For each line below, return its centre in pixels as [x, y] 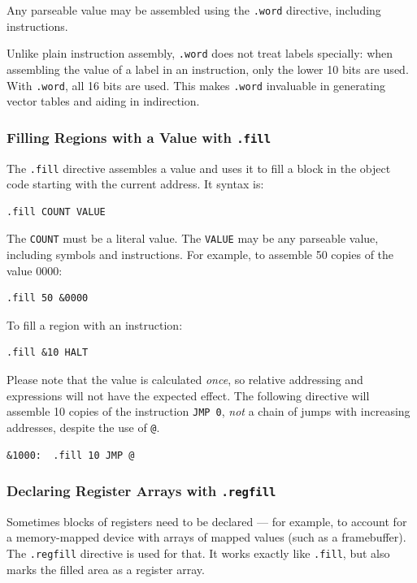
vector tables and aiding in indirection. [103, 101]
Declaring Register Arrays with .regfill [141, 491]
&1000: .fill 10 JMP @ [71, 455]
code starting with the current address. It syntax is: [135, 184]
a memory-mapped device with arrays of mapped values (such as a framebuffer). [206, 537]
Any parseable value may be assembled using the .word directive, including [194, 10]
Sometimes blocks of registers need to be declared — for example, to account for [207, 521]
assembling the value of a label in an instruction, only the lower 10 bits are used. [208, 69]
